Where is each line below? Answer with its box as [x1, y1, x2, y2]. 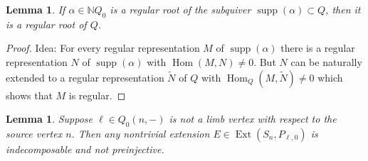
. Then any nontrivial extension [71, 126, 210, 140]
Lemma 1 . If [6, 2, 65, 16]
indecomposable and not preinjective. [6, 141, 164, 156]
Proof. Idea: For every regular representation [6, 40, 200, 55]
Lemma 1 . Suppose [6, 111, 93, 126]
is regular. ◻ [68, 87, 126, 102]
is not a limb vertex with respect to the [169, 111, 337, 126]
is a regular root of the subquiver [110, 2, 251, 16]
